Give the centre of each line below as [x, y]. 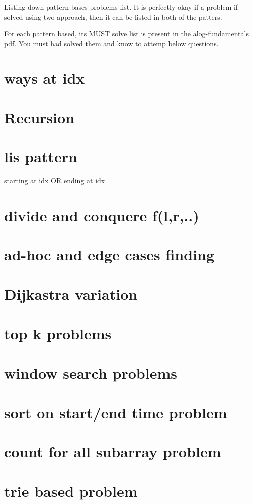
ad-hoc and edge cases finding [109, 255]
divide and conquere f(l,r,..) [102, 215]
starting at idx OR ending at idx [55, 181]
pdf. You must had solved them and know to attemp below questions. [111, 43]
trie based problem [71, 491]
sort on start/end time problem [116, 412]
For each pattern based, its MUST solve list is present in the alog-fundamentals [126, 33]
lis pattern [41, 157]
